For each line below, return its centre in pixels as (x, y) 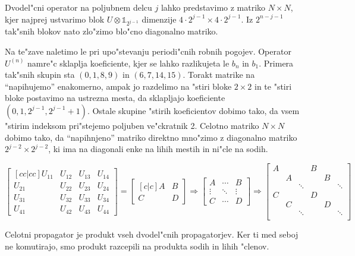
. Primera (276, 63)
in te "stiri (273, 86)
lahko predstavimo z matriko (213, 7)
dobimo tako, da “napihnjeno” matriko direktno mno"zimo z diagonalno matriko (151, 137)
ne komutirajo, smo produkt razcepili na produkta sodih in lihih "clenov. (137, 246)
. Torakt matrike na (219, 75)
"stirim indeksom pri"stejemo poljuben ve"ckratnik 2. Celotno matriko (132, 125)
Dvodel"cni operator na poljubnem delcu (78, 7)
